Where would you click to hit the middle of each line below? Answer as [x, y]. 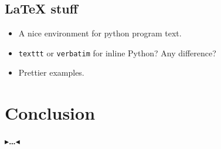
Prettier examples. [51, 72]
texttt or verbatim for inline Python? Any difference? [117, 53]
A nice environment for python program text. [100, 33]
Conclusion [50, 113]
